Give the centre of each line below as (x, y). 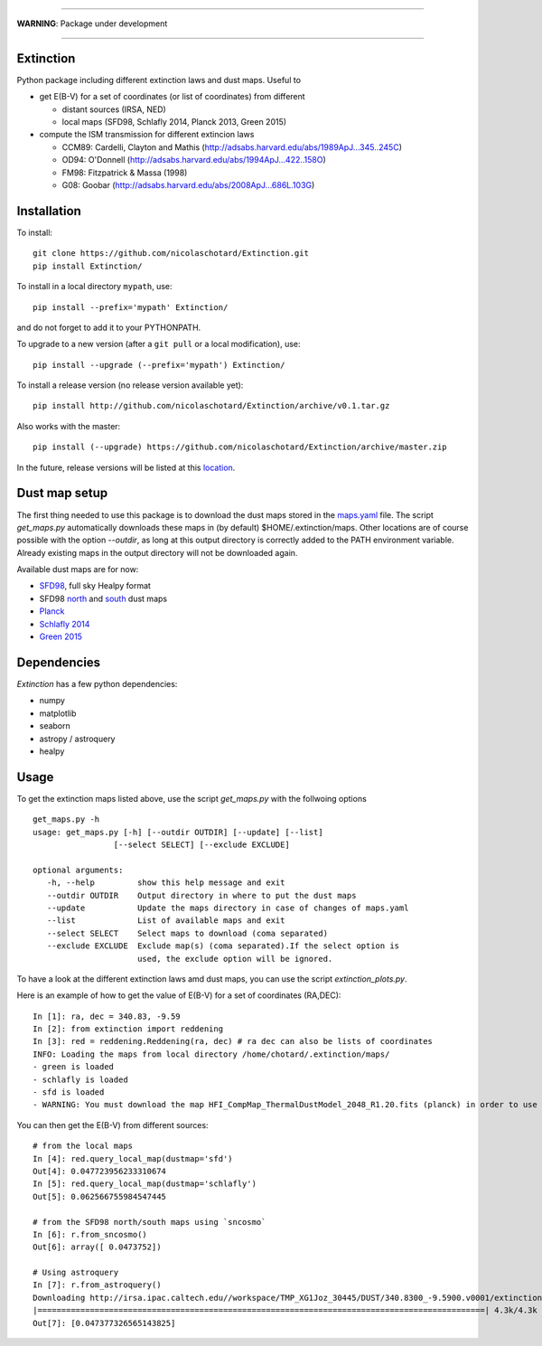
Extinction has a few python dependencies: (97, 683)
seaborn (55, 726)
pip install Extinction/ (88, 266)
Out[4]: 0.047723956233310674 (100, 1171)
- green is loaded (74, 1067)
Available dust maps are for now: (78, 569)
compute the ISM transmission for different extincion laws (147, 135)
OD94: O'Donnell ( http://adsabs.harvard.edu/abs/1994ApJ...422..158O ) (194, 160)
